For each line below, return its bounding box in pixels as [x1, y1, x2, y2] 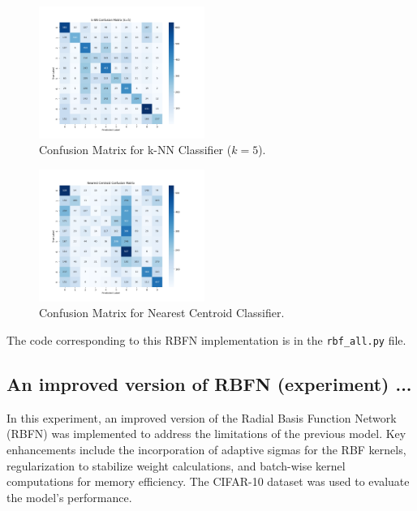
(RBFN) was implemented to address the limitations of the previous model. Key [6, 425, 406, 442]
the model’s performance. [6, 488, 132, 505]
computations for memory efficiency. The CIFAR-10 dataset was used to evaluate [6, 473, 410, 490]
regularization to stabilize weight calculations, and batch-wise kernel [6, 457, 346, 474]
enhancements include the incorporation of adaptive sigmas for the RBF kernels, [6, 441, 406, 458]
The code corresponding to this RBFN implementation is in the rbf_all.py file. [6, 332, 406, 348]
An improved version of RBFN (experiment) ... [6, 371, 412, 397]
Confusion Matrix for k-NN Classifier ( [39, 141, 232, 158]
